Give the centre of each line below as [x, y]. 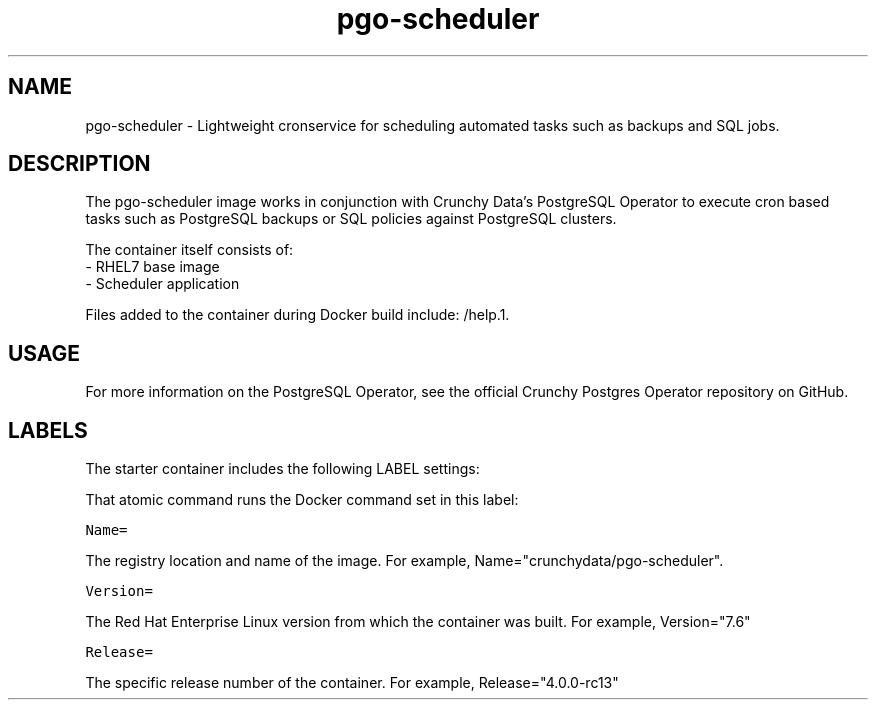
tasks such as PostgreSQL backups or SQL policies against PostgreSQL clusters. [351, 219]
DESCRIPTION [79, 164]
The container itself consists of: [189, 250]
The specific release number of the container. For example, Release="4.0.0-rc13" [352, 683]
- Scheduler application [162, 284]
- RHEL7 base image [152, 267]
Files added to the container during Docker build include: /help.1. [297, 315]
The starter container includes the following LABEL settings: [282, 469]
